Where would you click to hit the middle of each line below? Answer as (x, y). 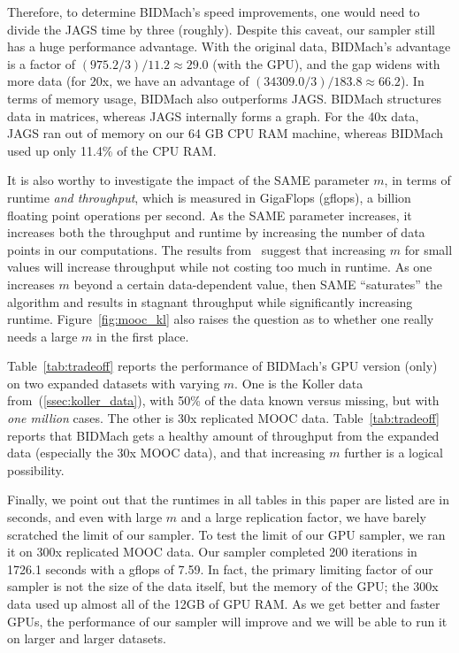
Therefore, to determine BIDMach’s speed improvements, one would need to (214, 12)
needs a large (42, 336)
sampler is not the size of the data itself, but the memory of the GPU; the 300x (223, 586)
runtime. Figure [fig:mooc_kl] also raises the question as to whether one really (221, 319)
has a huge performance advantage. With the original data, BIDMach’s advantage (229, 46)
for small (428, 249)
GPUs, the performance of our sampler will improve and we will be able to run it (227, 621)
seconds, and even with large (85, 517)
